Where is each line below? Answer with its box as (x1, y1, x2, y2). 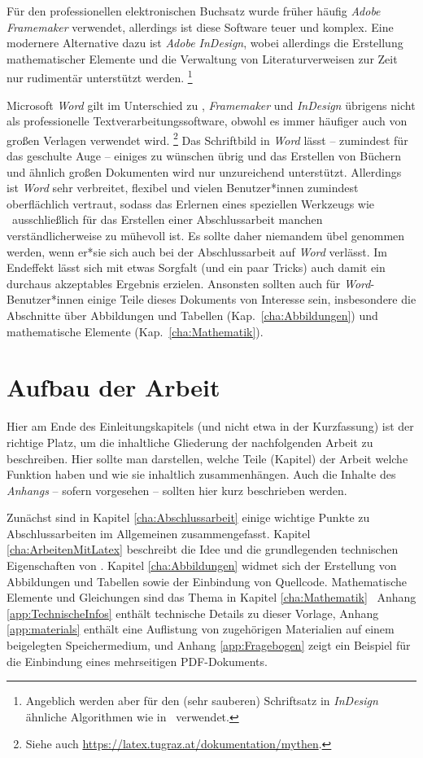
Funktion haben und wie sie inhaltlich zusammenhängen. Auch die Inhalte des (7, 466, 396, 483)
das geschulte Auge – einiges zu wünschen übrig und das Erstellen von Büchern (7, 147, 402, 164)
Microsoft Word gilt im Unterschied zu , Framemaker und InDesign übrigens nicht (7, 96, 416, 113)
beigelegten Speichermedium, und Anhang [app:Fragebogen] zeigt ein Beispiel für (7, 637, 411, 654)
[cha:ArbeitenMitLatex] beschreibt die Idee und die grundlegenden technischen (7, 541, 399, 558)
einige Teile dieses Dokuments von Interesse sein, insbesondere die (87, 291, 416, 308)
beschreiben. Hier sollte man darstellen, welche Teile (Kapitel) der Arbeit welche (7, 449, 408, 467)
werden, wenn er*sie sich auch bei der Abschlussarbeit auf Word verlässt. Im (7, 243, 387, 260)
